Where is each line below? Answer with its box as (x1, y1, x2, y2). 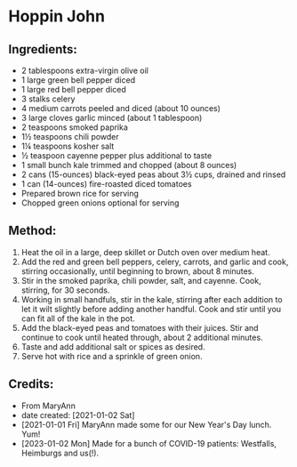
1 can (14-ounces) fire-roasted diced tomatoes (20, 179, 192, 189)
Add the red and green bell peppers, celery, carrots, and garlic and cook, (20, 256, 289, 267)
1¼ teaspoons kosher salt (20, 141, 115, 151)
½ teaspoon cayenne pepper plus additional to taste (20, 150, 213, 161)
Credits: (8, 376, 54, 392)
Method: (8, 223, 57, 238)
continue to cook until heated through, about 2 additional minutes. (20, 332, 263, 342)
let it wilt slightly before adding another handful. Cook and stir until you (20, 303, 282, 314)
